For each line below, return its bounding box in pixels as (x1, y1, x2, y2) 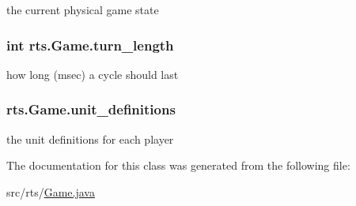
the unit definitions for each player (6, 130, 174, 147)
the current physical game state (6, 2, 159, 17)
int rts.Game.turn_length (6, 35, 174, 54)
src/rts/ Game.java (6, 183, 95, 200)
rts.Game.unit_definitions (6, 99, 176, 119)
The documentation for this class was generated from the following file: (6, 157, 350, 174)
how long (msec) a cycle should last (6, 66, 179, 82)
